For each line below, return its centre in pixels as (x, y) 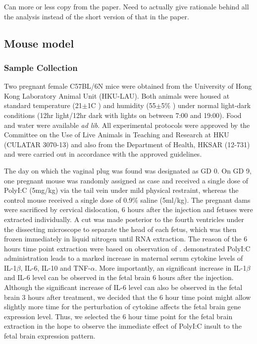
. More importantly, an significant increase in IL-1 (171, 267)
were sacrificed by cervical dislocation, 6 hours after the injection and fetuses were (128, 209)
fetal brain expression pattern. (50, 336)
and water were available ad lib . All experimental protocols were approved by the (127, 125)
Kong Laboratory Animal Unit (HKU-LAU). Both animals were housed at (117, 95)
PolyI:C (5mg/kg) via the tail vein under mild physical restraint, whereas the (121, 190)
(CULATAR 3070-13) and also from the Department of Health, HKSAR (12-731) (127, 144)
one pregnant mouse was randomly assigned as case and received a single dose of (126, 180)
